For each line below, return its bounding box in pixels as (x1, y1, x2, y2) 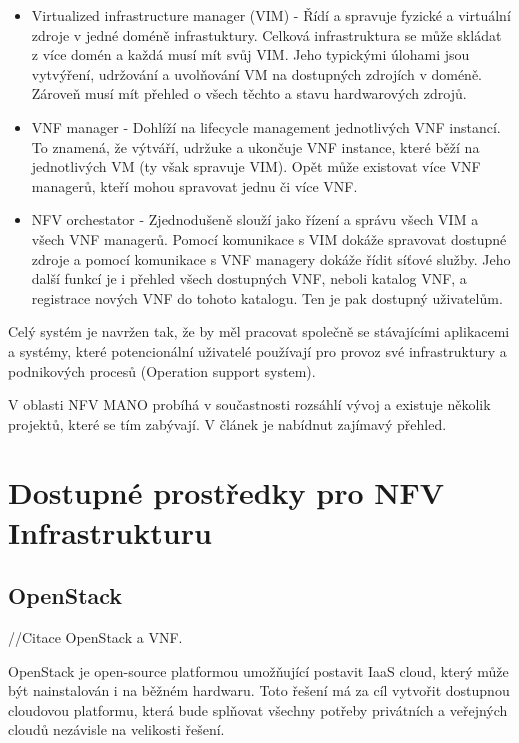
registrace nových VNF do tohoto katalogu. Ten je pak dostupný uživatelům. (31, 287, 503, 308)
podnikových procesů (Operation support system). (8, 360, 316, 381)
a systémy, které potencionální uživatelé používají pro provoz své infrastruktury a (8, 340, 507, 361)
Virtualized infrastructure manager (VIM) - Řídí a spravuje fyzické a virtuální (31, 5, 511, 25)
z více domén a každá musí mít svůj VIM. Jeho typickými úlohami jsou (31, 44, 470, 65)
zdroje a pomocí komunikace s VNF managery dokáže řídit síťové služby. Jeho (31, 248, 511, 269)
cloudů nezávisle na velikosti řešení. (8, 719, 225, 740)
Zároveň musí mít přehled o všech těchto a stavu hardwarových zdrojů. (31, 83, 467, 104)
